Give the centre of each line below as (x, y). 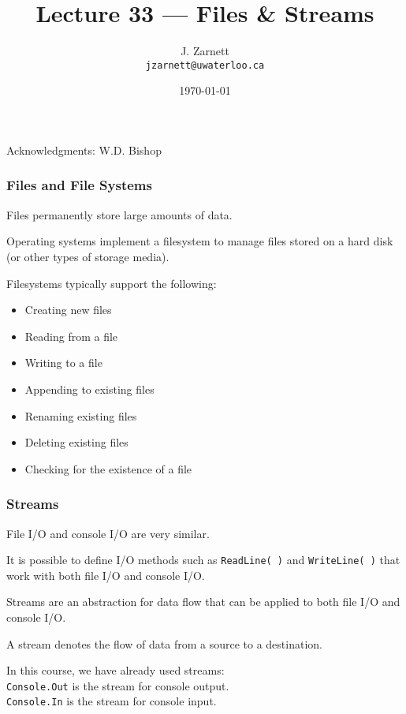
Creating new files (68, 310)
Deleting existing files (76, 442)
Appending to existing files (89, 389)
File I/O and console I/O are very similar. (108, 533)
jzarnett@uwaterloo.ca (205, 65)
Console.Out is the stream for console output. (118, 685)
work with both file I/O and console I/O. (106, 575)
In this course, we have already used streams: (115, 670)
